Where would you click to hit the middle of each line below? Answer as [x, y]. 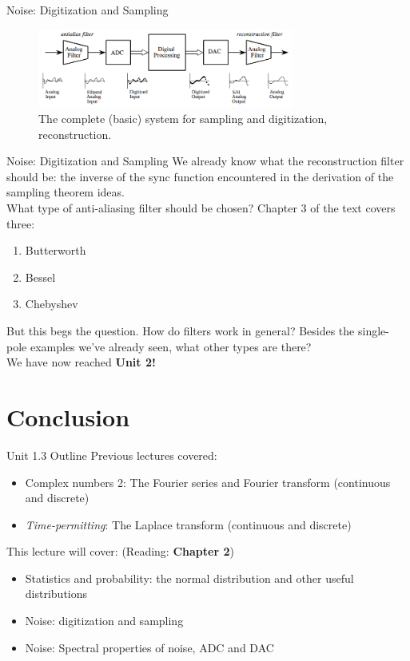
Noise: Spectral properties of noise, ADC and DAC [149, 647]
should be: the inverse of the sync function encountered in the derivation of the [200, 176]
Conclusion [68, 416]
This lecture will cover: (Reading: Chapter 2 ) [120, 551]
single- [373, 330]
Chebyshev [52, 304]
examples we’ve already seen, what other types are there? [171, 346]
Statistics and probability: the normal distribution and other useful [189, 578]
